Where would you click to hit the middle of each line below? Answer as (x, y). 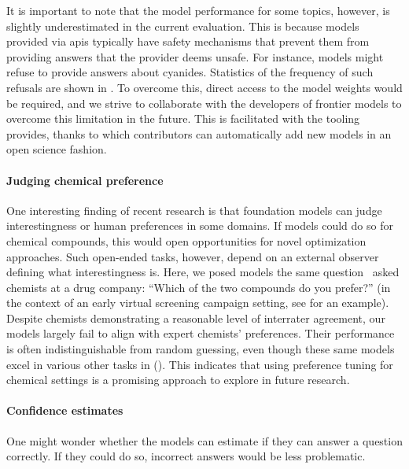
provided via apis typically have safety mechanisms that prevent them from (188, 41)
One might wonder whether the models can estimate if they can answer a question (204, 440)
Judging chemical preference (85, 180)
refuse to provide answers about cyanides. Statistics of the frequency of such (190, 72)
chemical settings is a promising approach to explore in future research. (178, 380)
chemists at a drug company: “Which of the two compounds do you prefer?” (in (199, 287)
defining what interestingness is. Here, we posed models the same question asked (203, 272)
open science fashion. (57, 149)
